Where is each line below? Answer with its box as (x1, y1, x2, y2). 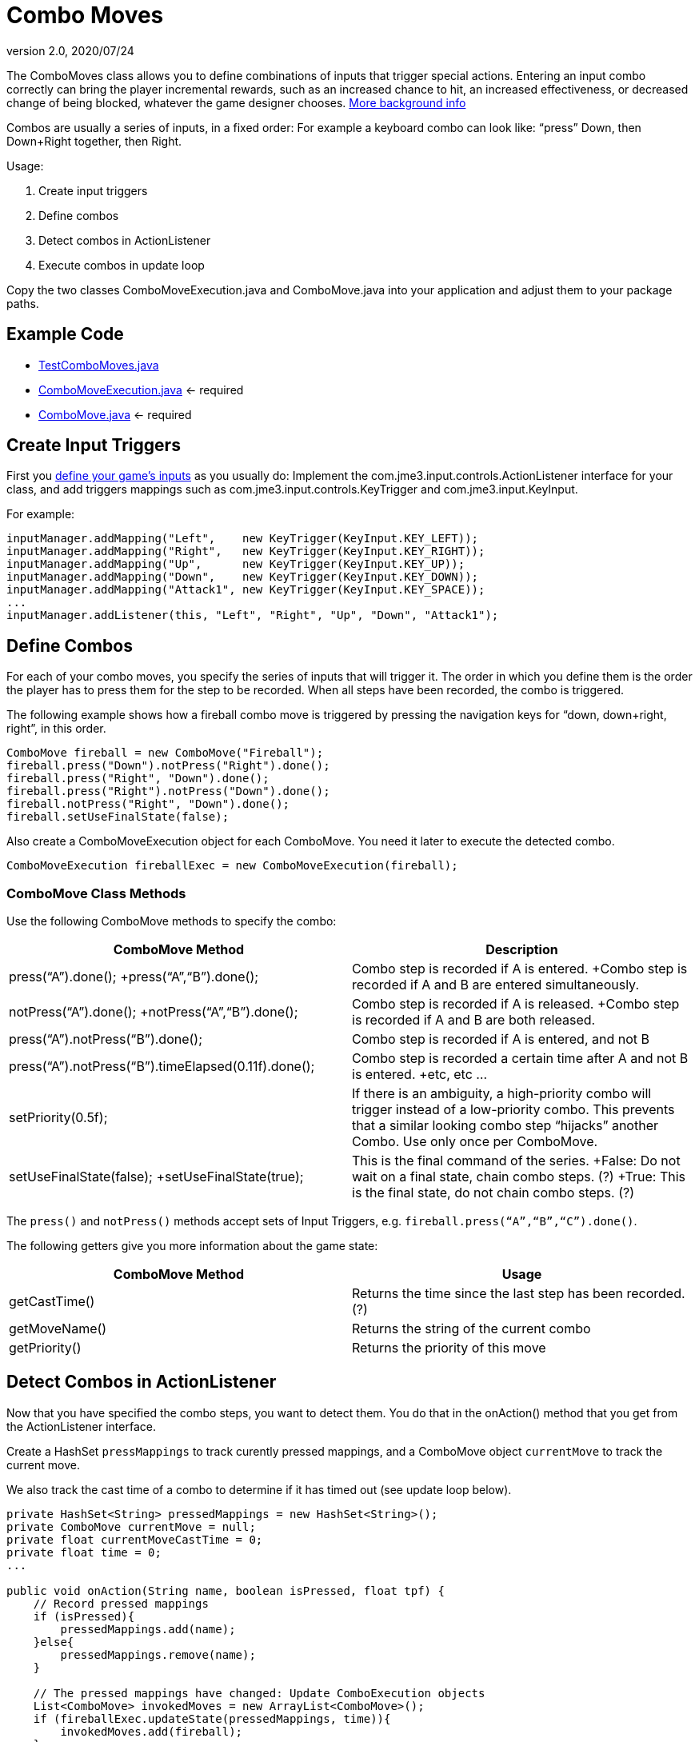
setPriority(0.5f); (9, 1109, 108, 1126)
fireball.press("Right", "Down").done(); (6, 772, 270, 785)
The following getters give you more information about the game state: (6, 1239, 378, 1253)
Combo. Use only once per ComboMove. (352, 1133, 598, 1150)
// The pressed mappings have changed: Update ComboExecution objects (33, 1686, 485, 1700)
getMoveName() (9, 1320, 107, 1337)
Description (485, 941, 558, 958)
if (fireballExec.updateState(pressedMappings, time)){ (33, 1712, 391, 1725)
